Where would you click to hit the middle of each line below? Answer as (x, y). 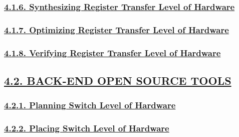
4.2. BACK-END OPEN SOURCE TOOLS (118, 80)
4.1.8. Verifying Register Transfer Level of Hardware (112, 52)
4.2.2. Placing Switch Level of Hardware (87, 128)
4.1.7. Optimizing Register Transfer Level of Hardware (116, 29)
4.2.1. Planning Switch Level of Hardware (90, 105)
